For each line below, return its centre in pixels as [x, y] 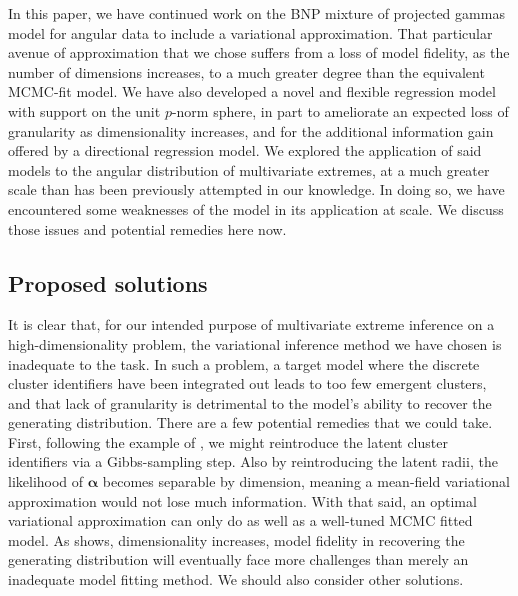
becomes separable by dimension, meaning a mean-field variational [306, 481]
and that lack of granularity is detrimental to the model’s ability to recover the [250, 402]
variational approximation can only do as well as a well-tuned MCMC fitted [240, 520]
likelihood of [46, 481]
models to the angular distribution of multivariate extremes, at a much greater [249, 169]
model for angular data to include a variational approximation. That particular [250, 32]
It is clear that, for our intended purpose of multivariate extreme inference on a [251, 324]
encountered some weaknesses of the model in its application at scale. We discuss [256, 208]
